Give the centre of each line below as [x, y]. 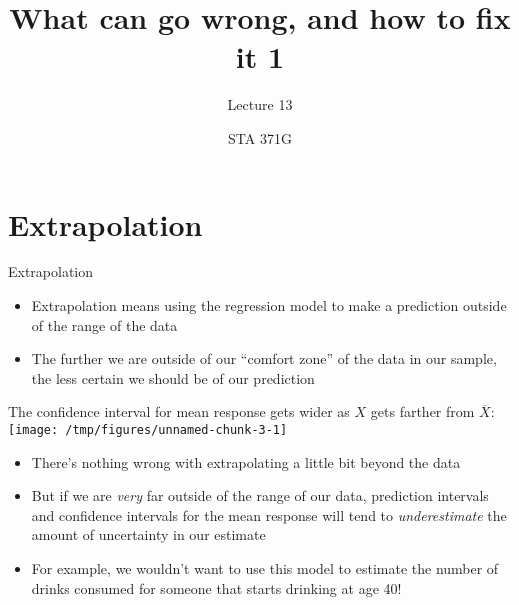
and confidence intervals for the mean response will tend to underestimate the [269, 514]
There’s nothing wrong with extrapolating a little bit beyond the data [246, 461]
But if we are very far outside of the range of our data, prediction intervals [260, 495]
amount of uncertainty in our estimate [148, 534]
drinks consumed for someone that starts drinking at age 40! [216, 587]
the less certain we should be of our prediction [173, 377]
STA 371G [260, 137]
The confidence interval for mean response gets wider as [179, 411]
